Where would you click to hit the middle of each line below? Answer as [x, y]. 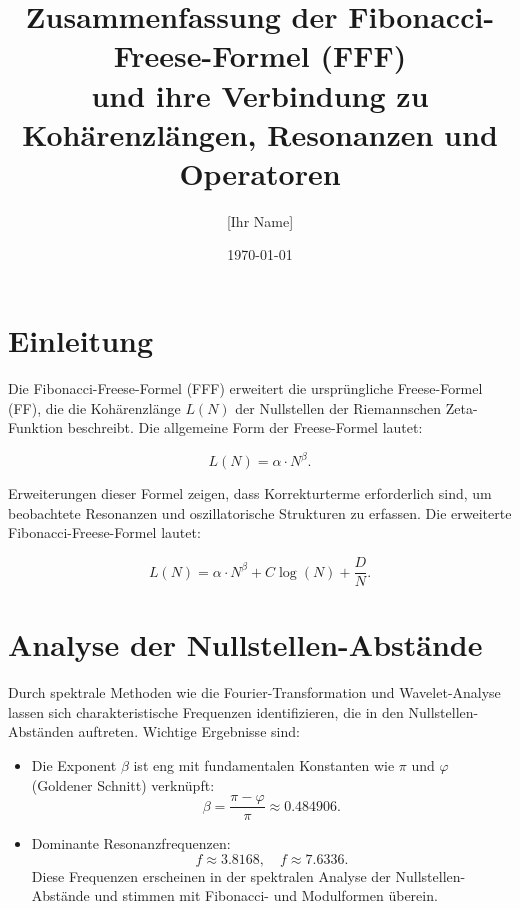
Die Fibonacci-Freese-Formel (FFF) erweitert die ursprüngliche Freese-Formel [245, 388]
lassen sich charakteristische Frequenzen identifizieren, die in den [206, 711]
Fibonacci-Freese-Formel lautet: [104, 532]
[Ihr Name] [260, 220]
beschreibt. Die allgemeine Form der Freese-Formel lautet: [245, 427]
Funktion [36, 427]
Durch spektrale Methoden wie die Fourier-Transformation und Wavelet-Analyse [254, 692]
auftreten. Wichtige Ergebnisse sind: [189, 731]
